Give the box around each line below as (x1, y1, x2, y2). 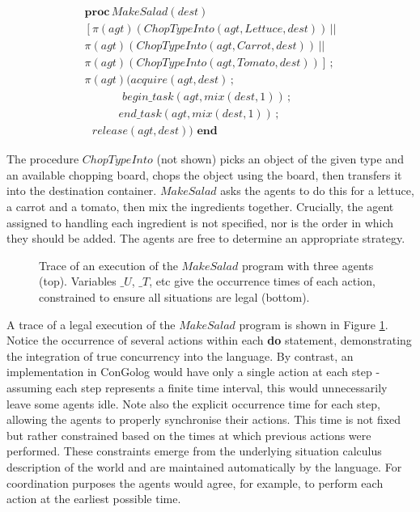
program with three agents (241, 256, 374, 273)
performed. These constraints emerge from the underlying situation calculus (6, 442, 382, 459)
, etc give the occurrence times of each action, (149, 273, 375, 290)
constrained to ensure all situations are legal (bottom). (39, 289, 310, 305)
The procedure (6, 150, 79, 167)
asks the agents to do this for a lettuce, (220, 182, 414, 199)
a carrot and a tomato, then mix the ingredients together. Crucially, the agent (6, 198, 394, 215)
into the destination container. (6, 182, 157, 199)
